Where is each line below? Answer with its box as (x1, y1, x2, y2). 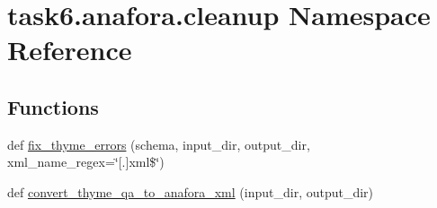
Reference (7, 31, 132, 68)
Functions (7, 92, 99, 120)
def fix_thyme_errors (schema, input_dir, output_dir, (7, 134, 310, 153)
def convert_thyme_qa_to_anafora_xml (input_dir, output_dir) (7, 182, 374, 201)
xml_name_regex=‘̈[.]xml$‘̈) (7, 152, 165, 171)
